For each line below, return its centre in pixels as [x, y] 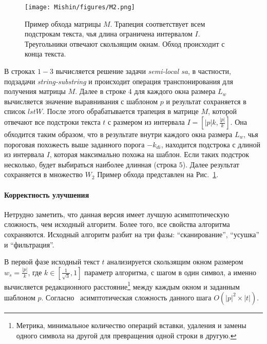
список [15, 111]
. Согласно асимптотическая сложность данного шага [126, 297]
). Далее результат [211, 164]
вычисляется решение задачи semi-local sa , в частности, [143, 71]
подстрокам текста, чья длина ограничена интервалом [109, 34]
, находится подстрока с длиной [211, 144]
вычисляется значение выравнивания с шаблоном [81, 101]
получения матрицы [35, 91]
